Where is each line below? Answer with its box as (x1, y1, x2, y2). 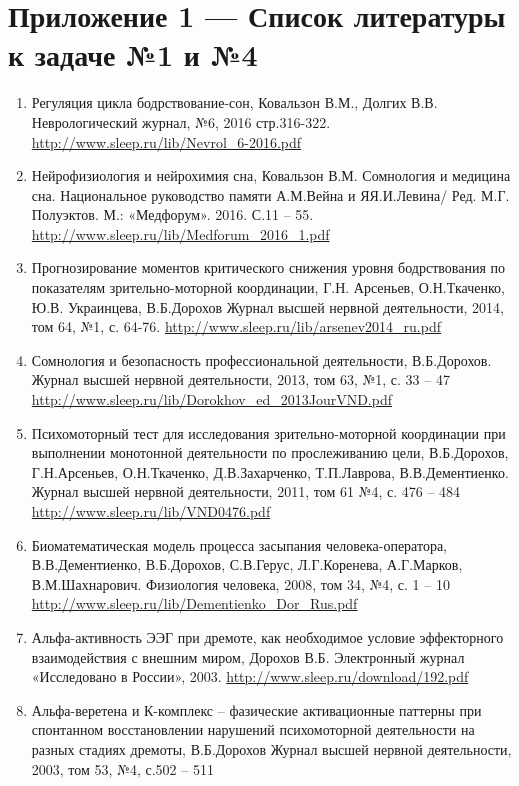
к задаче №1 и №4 (8, 34, 258, 75)
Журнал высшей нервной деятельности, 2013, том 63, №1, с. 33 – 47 (31, 369, 450, 390)
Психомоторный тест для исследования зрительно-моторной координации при (31, 422, 506, 443)
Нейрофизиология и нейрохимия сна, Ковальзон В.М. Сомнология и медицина (31, 165, 511, 186)
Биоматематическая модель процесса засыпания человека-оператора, (31, 534, 448, 555)
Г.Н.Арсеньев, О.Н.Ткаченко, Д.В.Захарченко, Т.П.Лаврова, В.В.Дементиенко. (31, 461, 509, 482)
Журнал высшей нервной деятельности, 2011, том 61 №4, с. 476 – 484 (31, 481, 461, 502)
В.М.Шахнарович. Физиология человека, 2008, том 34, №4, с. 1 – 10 (31, 573, 450, 594)
